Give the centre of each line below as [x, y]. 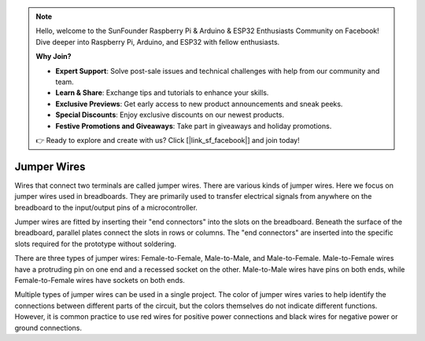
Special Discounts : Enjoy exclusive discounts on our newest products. [170, 115]
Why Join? [54, 57]
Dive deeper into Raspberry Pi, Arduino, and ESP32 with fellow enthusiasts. [158, 42]
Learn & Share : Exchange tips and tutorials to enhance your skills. [162, 93]
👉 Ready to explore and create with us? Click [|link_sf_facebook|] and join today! [168, 140]
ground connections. [48, 328]
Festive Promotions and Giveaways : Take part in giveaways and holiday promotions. [194, 126]
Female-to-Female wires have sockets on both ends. [100, 280]
